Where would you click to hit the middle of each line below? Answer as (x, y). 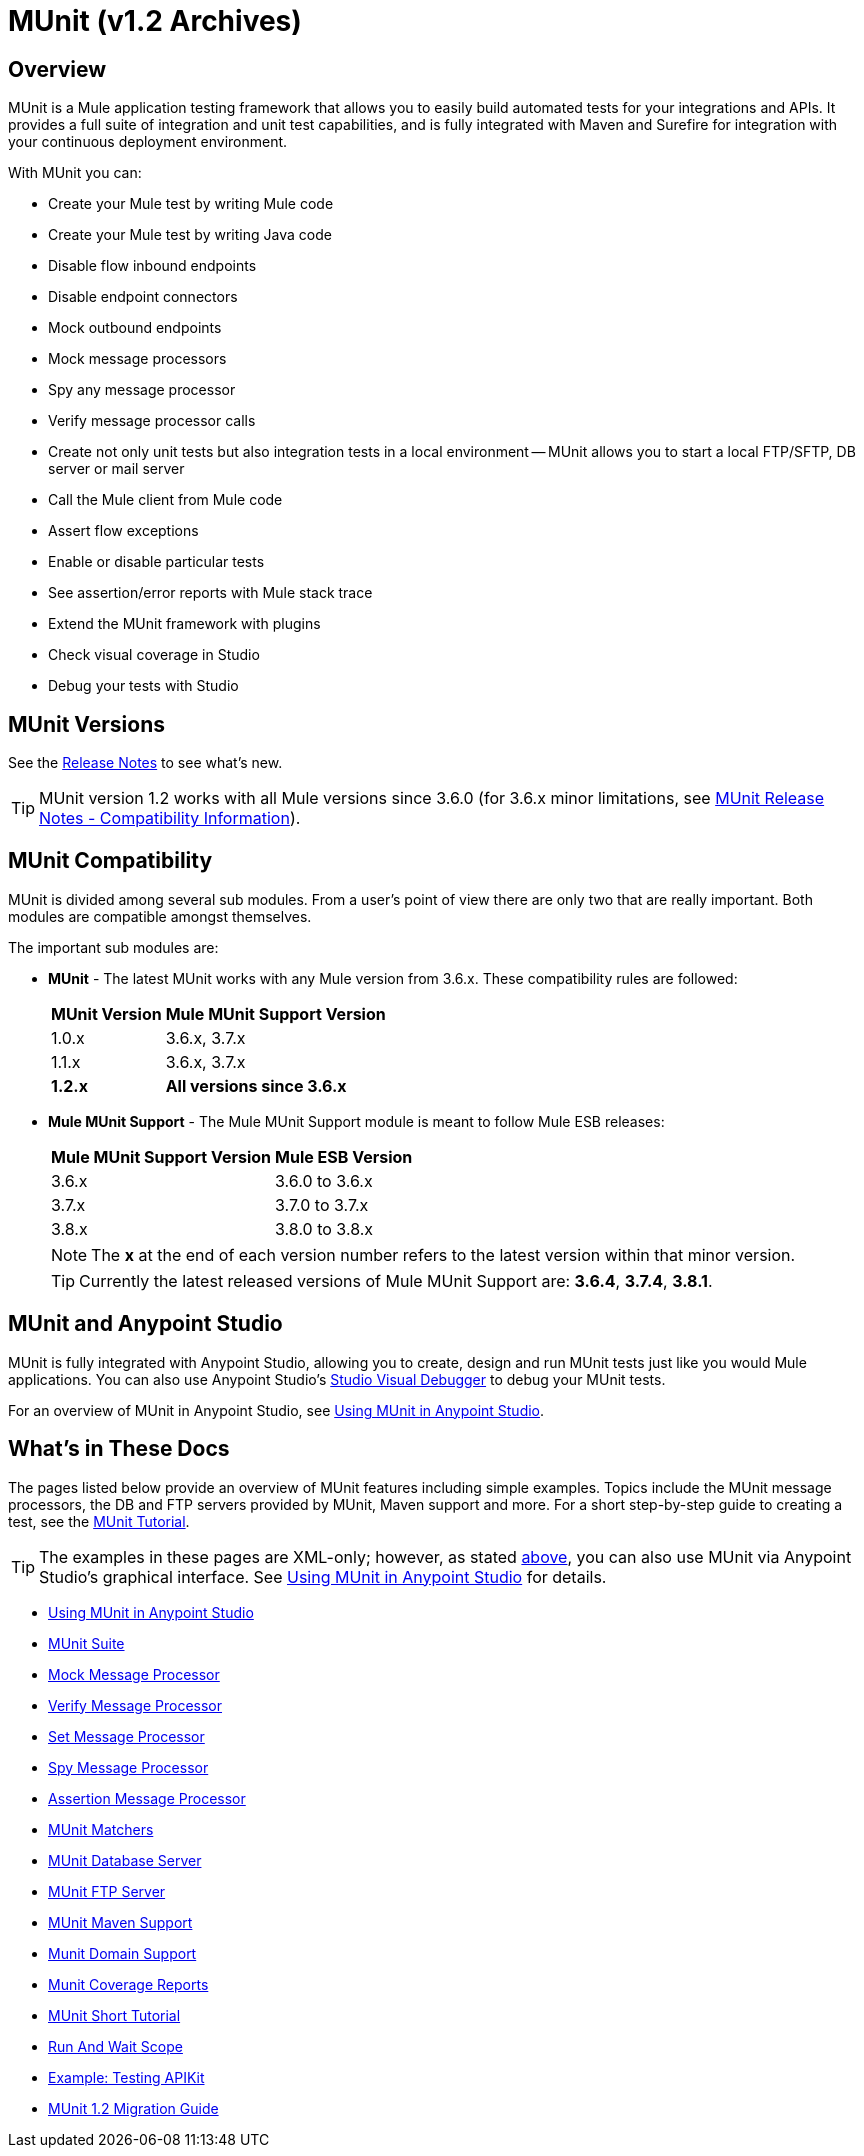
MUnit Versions (86, 724)
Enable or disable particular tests (156, 562)
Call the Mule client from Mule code (165, 500)
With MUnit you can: (75, 173)
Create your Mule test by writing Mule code (191, 204)
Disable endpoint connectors (143, 297)
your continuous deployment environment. (148, 142)
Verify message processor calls (152, 421)
